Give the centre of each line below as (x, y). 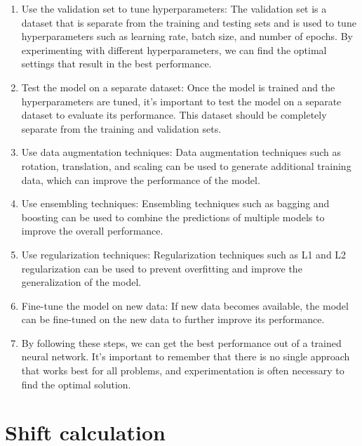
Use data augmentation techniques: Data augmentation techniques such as (181, 152)
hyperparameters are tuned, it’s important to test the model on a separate (181, 101)
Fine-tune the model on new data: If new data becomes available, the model (185, 305)
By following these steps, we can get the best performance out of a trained (181, 342)
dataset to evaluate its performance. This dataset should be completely (174, 115)
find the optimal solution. (76, 384)
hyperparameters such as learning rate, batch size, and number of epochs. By (187, 36)
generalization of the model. (81, 282)
